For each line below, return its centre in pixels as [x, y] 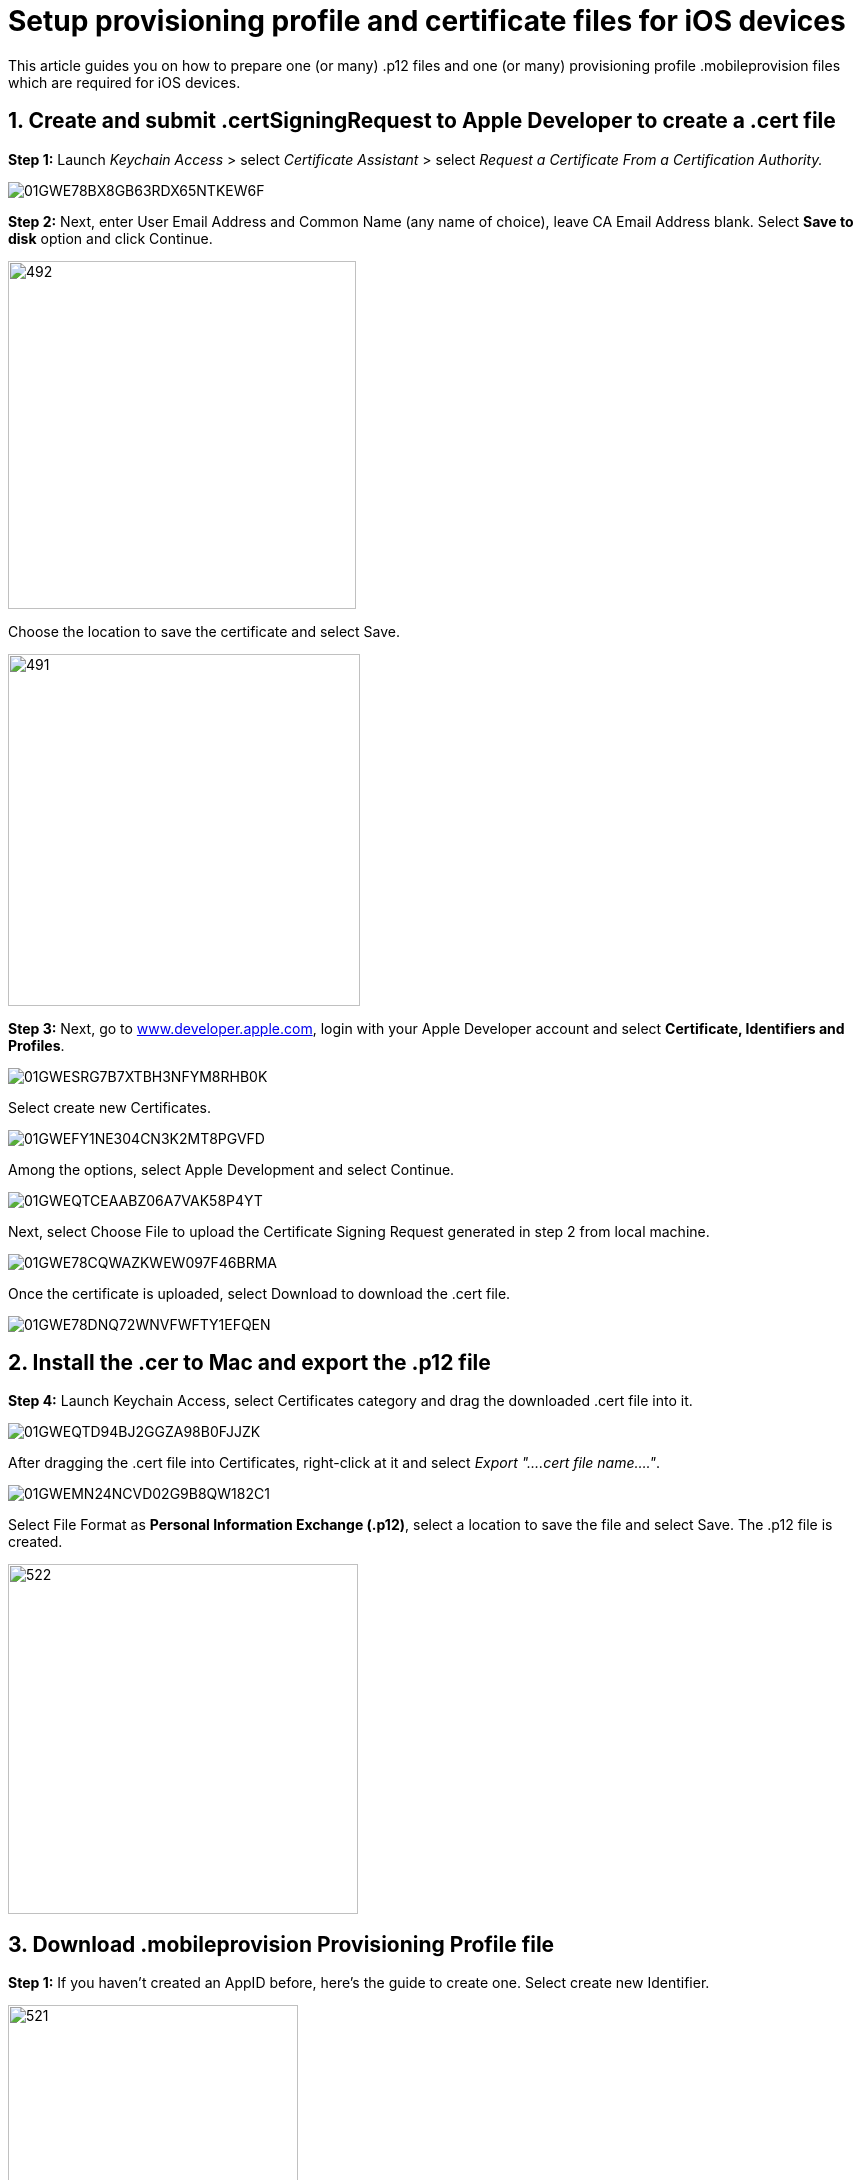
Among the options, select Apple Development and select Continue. [231, 1169]
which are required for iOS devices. [124, 82]
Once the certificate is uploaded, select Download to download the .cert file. [259, 1293]
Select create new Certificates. [109, 1107]
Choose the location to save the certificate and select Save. [204, 631]
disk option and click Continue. [110, 238]
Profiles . [36, 1045]
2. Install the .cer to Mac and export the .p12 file [249, 1363]
